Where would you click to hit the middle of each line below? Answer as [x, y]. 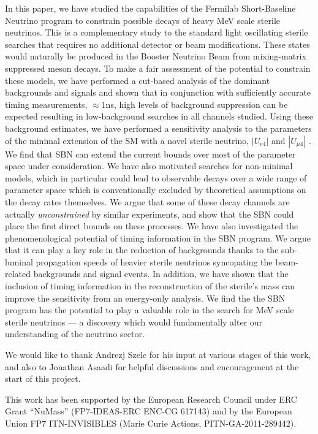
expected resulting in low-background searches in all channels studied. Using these [159, 116]
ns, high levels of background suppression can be [197, 104]
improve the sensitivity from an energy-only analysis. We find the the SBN [145, 298]
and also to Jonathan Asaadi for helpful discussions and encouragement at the [152, 366]
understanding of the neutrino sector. [75, 334]
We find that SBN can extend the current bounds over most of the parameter [150, 154]
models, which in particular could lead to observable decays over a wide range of [156, 177]
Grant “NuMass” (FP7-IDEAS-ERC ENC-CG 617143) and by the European [149, 411]
